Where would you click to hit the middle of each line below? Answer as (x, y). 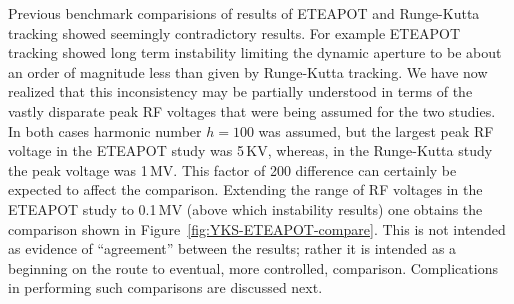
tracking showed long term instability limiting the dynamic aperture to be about (255, 52)
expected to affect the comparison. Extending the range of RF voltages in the (245, 189)
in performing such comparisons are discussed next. (165, 287)
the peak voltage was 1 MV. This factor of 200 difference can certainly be (232, 169)
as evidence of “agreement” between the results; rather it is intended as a (232, 248)
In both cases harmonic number (105, 130)
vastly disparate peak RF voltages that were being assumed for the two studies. (252, 110)
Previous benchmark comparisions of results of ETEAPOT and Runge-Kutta (244, 13)
